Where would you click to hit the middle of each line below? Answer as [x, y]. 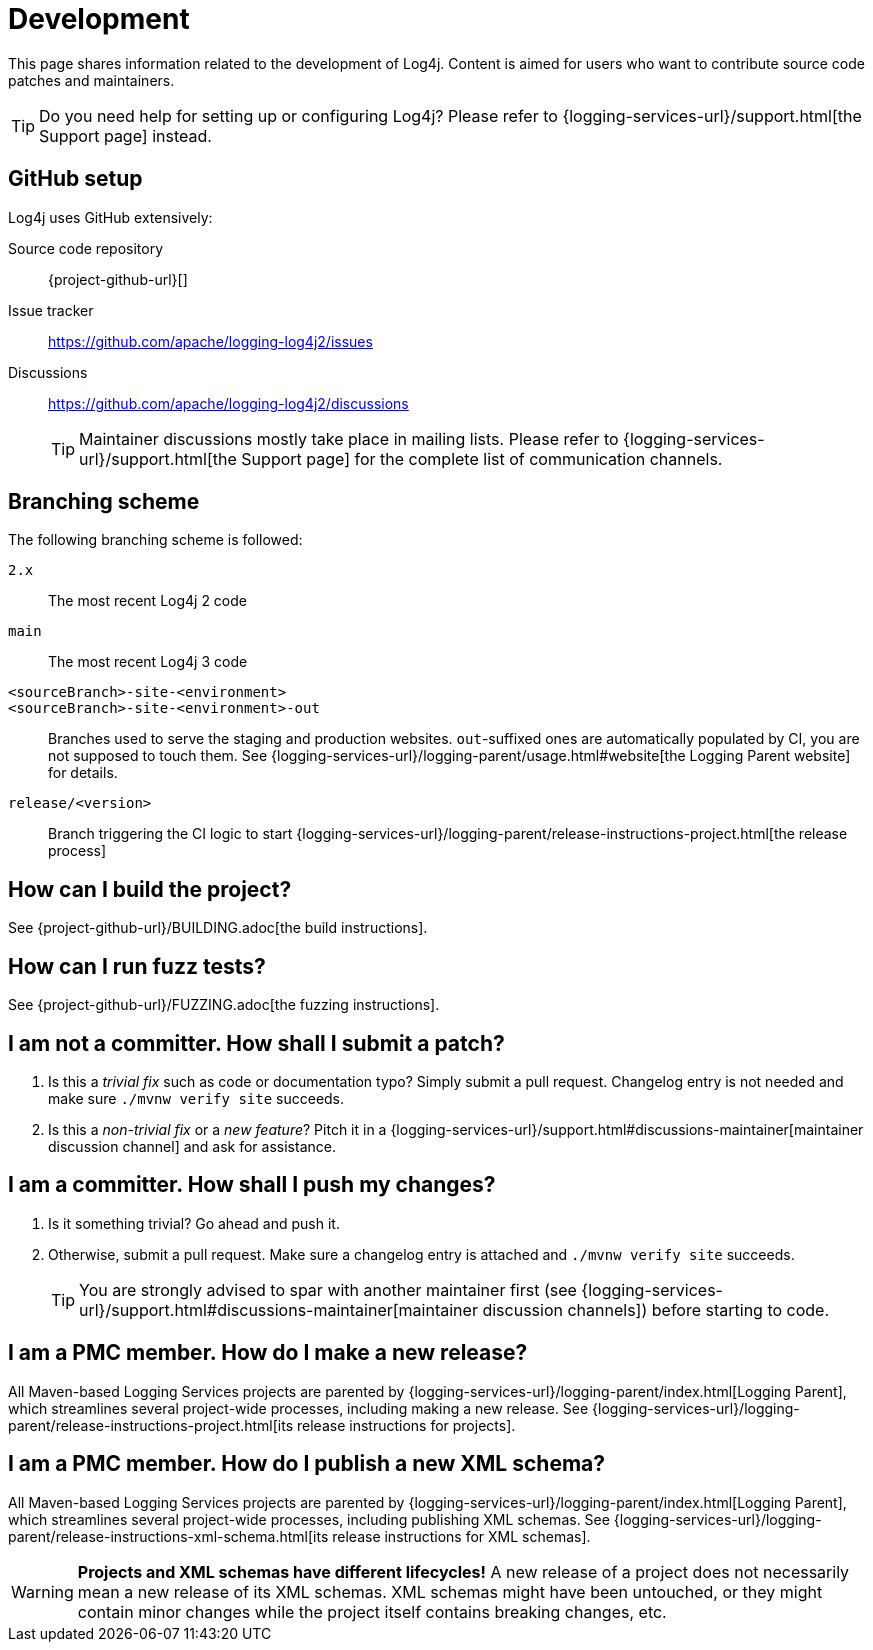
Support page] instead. [125, 135]
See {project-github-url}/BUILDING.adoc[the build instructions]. [218, 928]
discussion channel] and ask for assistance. [192, 1146]
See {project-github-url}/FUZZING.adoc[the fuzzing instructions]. [224, 1005]
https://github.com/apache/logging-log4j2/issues [210, 341]
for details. [83, 773]
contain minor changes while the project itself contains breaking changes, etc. [372, 1611]
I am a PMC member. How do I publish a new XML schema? [307, 1464]
